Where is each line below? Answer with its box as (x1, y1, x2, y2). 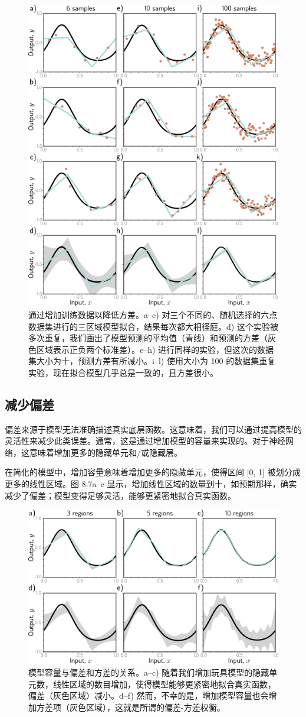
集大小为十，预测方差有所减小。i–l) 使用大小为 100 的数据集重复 (28, 355, 276, 367)
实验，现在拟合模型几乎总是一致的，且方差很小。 (28, 366, 218, 378)
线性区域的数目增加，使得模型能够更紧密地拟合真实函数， (52, 677, 276, 690)
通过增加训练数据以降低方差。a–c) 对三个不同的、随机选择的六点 (28, 308, 278, 320)
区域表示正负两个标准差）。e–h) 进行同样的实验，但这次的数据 (36, 343, 274, 355)
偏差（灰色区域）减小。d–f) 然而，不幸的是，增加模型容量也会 (28, 689, 269, 702)
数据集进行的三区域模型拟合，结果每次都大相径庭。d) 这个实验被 (28, 320, 278, 332)
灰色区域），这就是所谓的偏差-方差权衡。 (69, 701, 225, 713)
